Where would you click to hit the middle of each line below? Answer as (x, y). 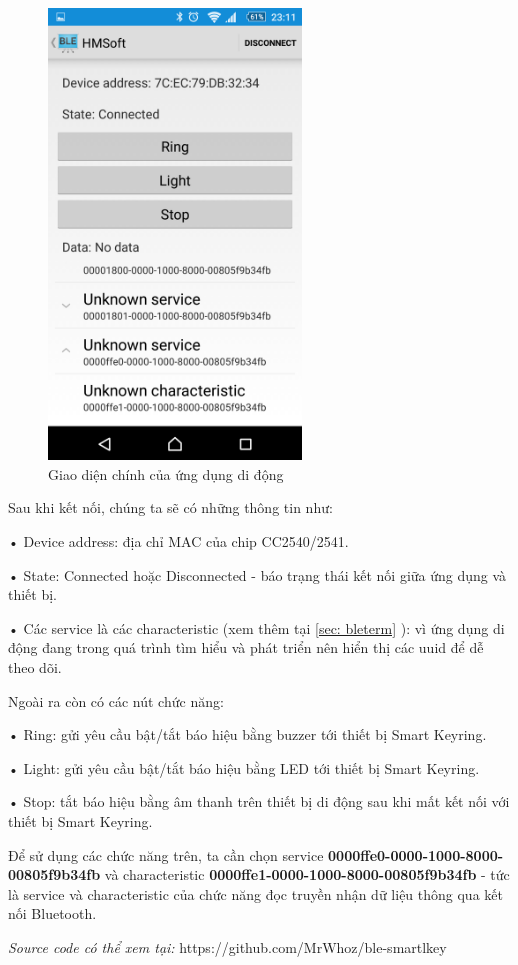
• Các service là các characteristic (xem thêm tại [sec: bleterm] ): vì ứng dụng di (256, 627)
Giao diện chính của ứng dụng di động (166, 473)
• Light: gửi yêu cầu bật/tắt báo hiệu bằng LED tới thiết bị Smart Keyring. (244, 767)
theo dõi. (35, 667)
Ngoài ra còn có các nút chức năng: (116, 700)
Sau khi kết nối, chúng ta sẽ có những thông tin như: (170, 507)
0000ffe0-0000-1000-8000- (416, 854)
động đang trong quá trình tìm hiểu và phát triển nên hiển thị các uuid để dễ (246, 647)
